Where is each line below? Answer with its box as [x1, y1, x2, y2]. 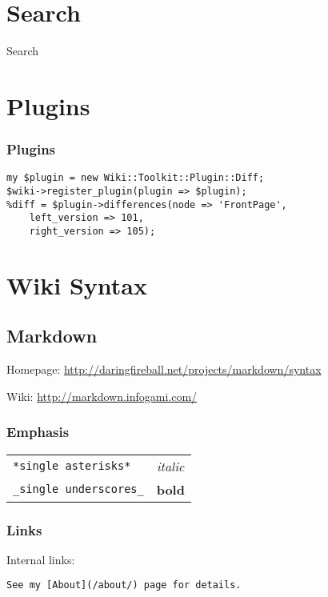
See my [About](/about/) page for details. [6, 579, 242, 591]
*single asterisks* [13, 459, 131, 473]
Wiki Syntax [6, 268, 147, 301]
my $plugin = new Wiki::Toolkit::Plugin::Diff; [6, 172, 265, 184]
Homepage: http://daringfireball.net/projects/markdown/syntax [6, 361, 322, 378]
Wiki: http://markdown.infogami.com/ [6, 387, 198, 404]
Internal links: [6, 551, 75, 567]
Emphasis [6, 422, 70, 442]
